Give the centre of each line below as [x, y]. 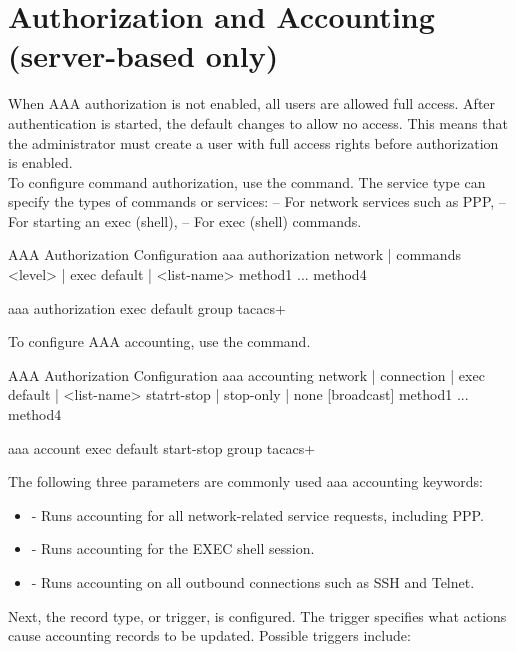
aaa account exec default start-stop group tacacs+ [162, 447]
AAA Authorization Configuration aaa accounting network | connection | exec [246, 374]
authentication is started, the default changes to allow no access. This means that [258, 122]
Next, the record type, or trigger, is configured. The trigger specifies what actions [257, 615]
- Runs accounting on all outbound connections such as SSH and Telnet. [253, 582]
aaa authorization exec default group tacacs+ [147, 307]
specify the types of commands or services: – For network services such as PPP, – [257, 201]
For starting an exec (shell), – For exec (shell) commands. [185, 220]
